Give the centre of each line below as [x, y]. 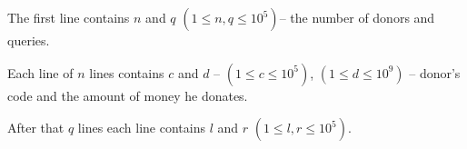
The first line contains [69, 17]
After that [36, 128]
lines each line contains [141, 128]
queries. [29, 40]
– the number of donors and [357, 17]
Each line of [40, 72]
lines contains [127, 72]
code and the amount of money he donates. [128, 95]
